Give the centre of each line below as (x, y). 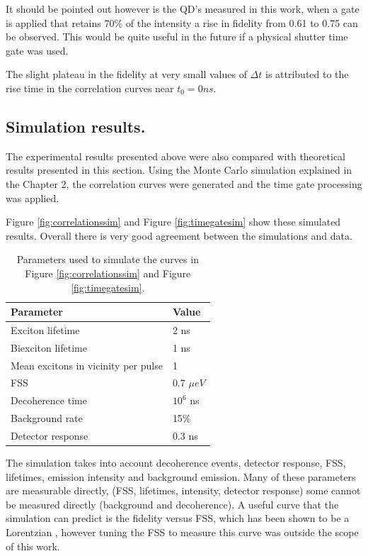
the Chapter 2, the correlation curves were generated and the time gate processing (184, 183)
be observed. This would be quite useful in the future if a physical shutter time (177, 37)
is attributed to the (307, 74)
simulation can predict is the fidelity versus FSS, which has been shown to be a (178, 518)
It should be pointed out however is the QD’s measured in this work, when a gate (183, 9)
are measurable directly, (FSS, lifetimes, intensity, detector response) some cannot (183, 490)
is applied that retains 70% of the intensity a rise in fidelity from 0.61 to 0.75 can (182, 22)
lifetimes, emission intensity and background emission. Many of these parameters (181, 476)
